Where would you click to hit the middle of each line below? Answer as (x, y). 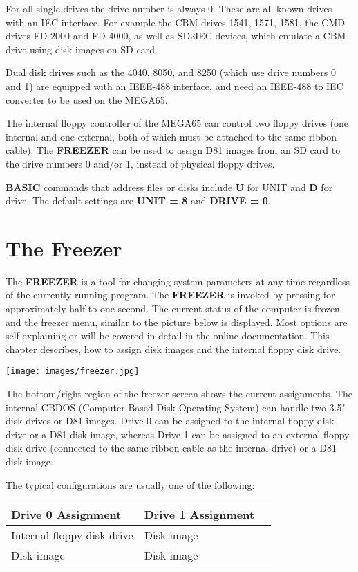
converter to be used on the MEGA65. (87, 99)
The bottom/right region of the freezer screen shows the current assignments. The (179, 394)
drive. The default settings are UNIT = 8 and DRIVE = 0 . (138, 200)
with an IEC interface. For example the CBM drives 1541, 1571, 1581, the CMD (175, 22)
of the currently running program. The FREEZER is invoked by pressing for (170, 295)
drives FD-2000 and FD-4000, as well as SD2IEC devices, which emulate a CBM (176, 36)
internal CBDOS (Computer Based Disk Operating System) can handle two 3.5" (176, 407)
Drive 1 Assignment (199, 515)
